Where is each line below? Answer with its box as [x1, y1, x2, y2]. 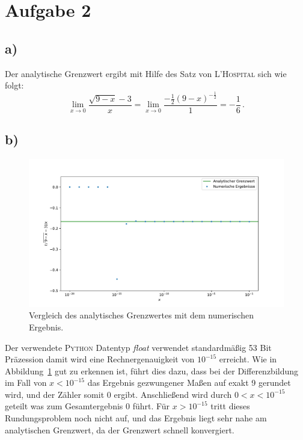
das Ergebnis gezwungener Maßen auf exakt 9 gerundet [87, 376, 291, 389]
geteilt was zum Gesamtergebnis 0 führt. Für [5, 400, 170, 412]
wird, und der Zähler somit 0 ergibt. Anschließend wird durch [5, 388, 232, 400]
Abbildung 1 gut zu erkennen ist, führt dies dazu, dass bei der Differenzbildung [5, 364, 299, 377]
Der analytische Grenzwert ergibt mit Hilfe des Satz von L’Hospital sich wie [5, 67, 287, 79]
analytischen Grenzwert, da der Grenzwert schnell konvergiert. [5, 423, 234, 436]
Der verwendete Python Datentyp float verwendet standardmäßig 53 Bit [5, 341, 272, 353]
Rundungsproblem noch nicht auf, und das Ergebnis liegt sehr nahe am [5, 412, 267, 424]
